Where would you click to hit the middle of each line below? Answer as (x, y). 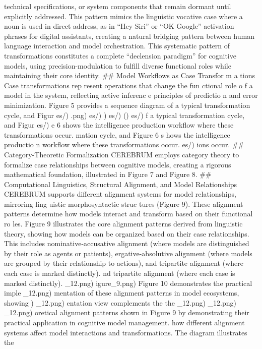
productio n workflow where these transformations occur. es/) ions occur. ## (124, 144)
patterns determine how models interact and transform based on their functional (128, 214)
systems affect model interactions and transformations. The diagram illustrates (126, 332)
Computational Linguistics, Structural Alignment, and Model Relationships (121, 184)
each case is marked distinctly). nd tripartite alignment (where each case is (120, 273)
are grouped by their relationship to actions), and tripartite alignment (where (124, 263)
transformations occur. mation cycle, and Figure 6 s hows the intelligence (117, 134)
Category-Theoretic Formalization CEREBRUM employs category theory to (122, 154)
